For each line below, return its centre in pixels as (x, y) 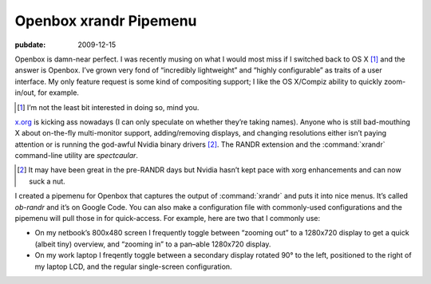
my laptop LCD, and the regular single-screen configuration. (133, 266)
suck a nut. (47, 181)
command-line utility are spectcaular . (77, 156)
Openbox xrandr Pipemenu (106, 21)
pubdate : (30, 45)
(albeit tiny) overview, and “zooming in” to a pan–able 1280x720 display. (153, 244)
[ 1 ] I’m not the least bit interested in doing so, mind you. (108, 107)
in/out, (25, 93)
